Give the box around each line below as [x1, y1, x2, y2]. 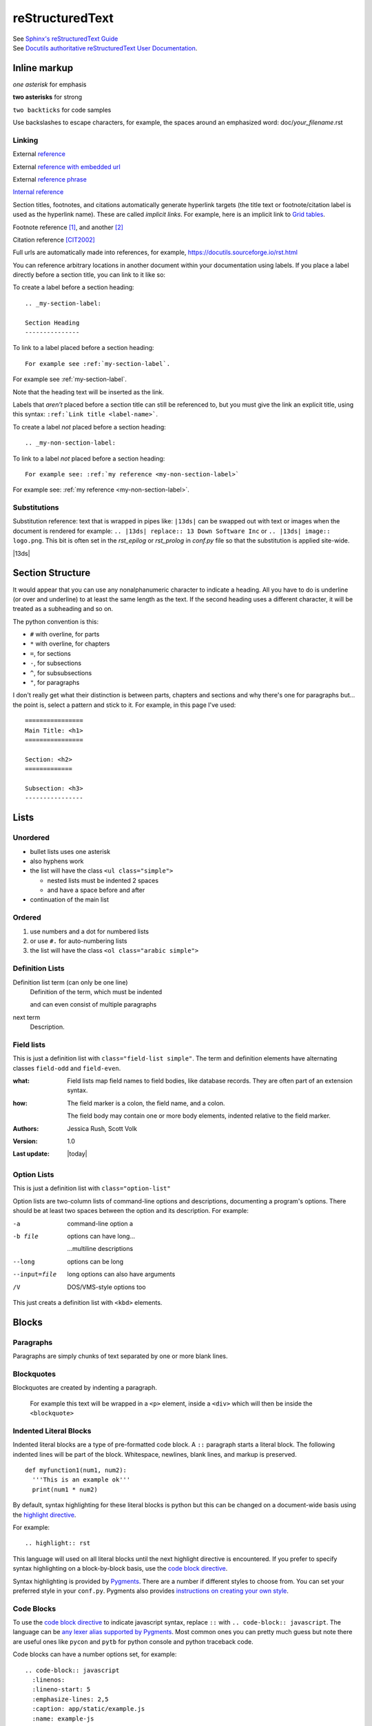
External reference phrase [12, 175, 87, 183]
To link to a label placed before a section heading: [12, 344, 154, 352]
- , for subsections [30, 659, 82, 668]
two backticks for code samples [12, 106, 112, 114]
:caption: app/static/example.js [32, 1705, 145, 1713]
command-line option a [67, 1219, 134, 1228]
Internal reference [12, 188, 64, 196]
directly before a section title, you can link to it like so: [12, 271, 165, 279]
